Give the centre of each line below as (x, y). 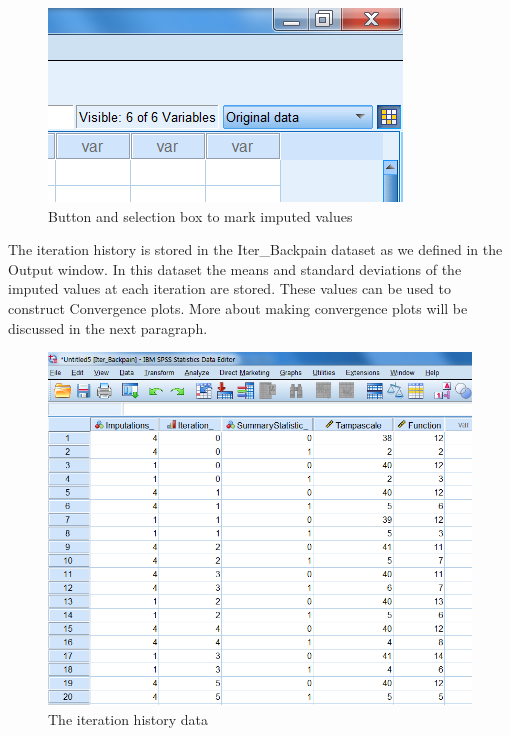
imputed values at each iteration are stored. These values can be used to (230, 288)
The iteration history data (128, 718)
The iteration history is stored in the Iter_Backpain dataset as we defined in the (255, 249)
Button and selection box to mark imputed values (200, 215)
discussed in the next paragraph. (108, 327)
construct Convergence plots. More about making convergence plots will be (238, 307)
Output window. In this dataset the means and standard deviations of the (235, 268)
